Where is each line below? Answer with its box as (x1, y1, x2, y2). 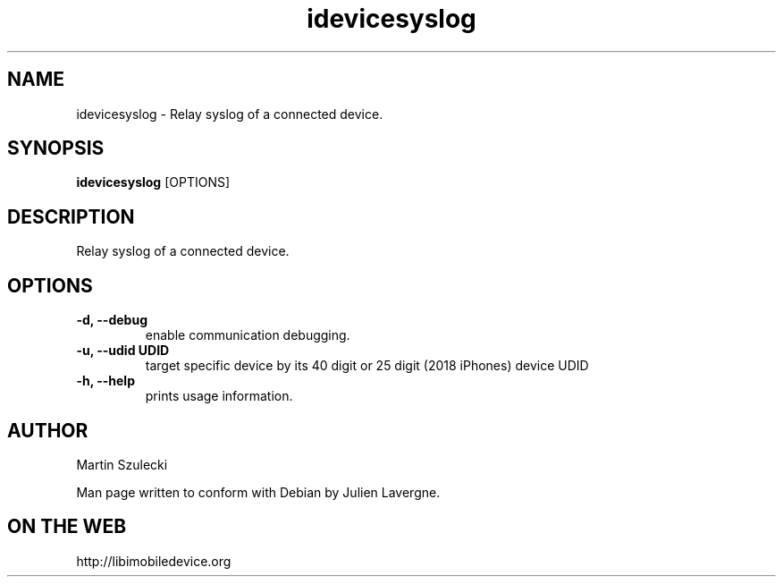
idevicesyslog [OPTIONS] (76, 174, 231, 190)
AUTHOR (7, 419, 88, 442)
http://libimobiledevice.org (76, 553, 232, 569)
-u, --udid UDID (76, 343, 170, 359)
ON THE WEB (7, 515, 127, 538)
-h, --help (76, 373, 135, 389)
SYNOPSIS (7, 137, 105, 160)
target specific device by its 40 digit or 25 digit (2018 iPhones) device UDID (145, 358, 589, 374)
